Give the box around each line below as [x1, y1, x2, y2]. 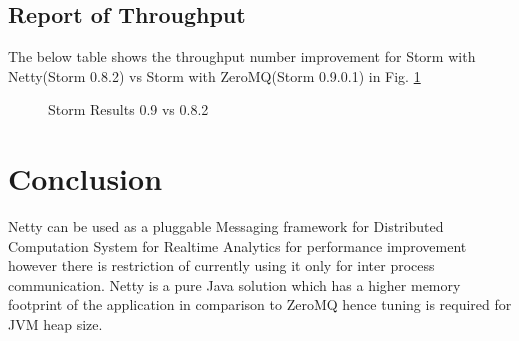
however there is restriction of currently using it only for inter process [8, 255, 435, 276]
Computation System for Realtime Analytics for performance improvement [8, 235, 467, 256]
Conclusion [8, 158, 163, 199]
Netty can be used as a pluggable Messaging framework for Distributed [8, 216, 444, 237]
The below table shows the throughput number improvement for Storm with [8, 46, 476, 67]
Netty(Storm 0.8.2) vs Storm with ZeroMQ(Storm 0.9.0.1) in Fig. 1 [8, 65, 421, 86]
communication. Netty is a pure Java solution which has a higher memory [8, 274, 461, 295]
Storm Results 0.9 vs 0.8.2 [48, 99, 209, 120]
